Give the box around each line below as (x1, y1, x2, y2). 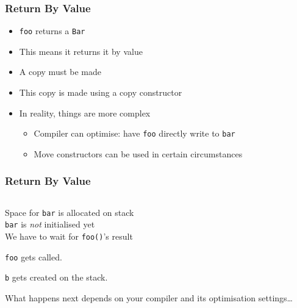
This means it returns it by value (19, 45, 143, 57)
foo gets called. (5, 250, 62, 263)
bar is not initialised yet (5, 218, 95, 231)
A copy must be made (19, 65, 102, 78)
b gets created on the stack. (5, 271, 108, 284)
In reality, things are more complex (19, 106, 151, 119)
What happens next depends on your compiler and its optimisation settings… (5, 292, 293, 304)
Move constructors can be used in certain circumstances (34, 147, 243, 160)
